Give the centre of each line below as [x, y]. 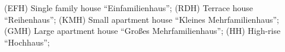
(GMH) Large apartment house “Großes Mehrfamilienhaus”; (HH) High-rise [142, 31]
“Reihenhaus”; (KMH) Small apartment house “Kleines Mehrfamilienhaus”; [142, 19]
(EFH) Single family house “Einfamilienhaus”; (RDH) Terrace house [129, 8]
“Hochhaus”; [27, 42]
